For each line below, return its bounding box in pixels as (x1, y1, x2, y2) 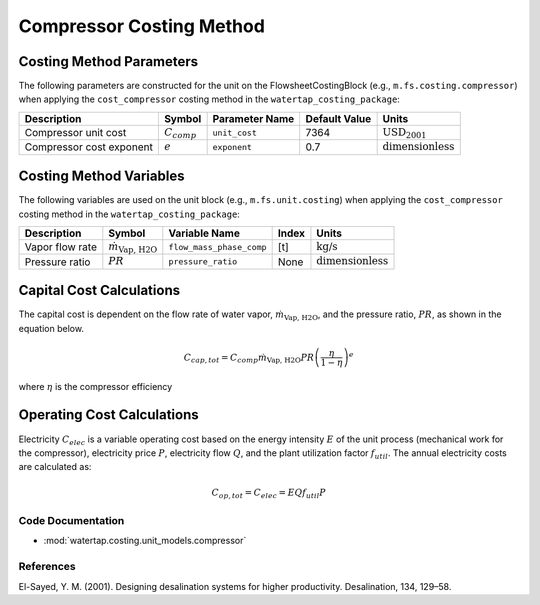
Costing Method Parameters (18, 53, 199, 70)
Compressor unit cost (24, 126, 127, 140)
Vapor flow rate (24, 240, 97, 254)
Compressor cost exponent (24, 140, 154, 154)
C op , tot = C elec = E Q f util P (211, 487, 327, 501)
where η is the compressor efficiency (18, 380, 173, 392)
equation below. (18, 322, 85, 334)
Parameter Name (212, 111, 295, 125)
